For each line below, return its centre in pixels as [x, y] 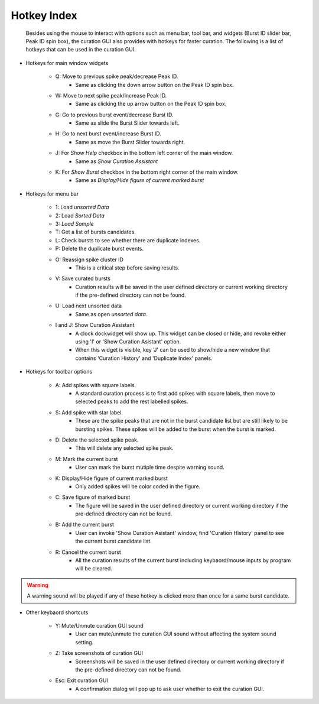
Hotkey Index [44, 15]
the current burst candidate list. [113, 541]
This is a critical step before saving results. [127, 267]
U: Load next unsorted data [89, 306]
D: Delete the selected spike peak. [97, 440]
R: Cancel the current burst [88, 552]
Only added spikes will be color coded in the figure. [138, 486]
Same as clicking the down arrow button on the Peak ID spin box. [154, 85]
